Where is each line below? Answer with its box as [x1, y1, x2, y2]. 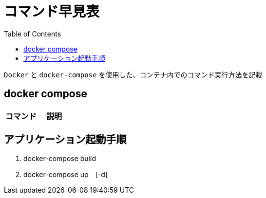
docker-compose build [23, 154, 96, 163]
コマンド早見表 [4, 3, 100, 20]
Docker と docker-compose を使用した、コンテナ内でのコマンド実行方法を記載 [4, 70, 263, 79]
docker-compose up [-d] [23, 170, 108, 179]
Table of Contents [4, 29, 61, 38]
